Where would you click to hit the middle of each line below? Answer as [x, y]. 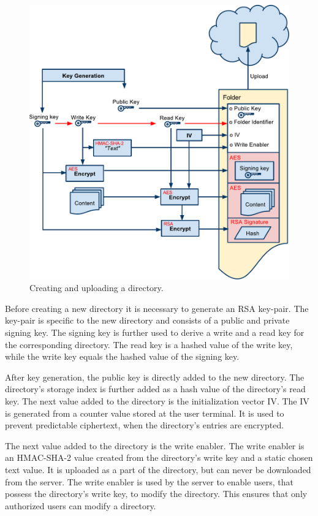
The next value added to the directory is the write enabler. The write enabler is [155, 445]
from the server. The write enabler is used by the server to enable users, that [149, 481]
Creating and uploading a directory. [97, 288]
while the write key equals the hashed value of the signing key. [122, 356]
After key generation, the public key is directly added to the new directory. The [155, 377]
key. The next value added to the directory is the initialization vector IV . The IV [157, 400]
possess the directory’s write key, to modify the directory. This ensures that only [156, 494]
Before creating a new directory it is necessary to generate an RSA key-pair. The [157, 308]
